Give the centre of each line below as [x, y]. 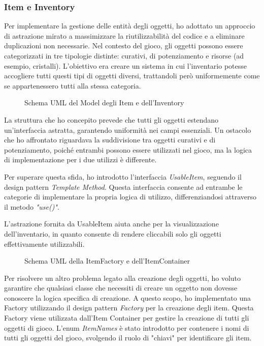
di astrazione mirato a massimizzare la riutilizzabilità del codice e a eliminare [124, 35]
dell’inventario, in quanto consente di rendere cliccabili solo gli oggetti [113, 233]
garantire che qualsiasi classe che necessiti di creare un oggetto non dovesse [121, 288]
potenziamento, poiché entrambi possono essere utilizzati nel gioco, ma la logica [128, 149]
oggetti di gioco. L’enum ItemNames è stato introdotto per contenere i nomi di [127, 327]
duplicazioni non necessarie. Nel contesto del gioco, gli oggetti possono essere [124, 46]
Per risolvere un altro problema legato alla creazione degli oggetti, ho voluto [123, 278]
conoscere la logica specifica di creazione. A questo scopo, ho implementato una [128, 297]
